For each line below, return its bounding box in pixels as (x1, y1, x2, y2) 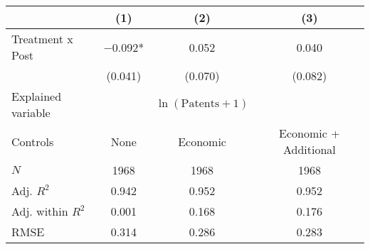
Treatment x (11, 31, 73, 47)
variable (11, 104, 51, 121)
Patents (181, 98, 220, 109)
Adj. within (11, 203, 68, 219)
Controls (11, 133, 54, 150)
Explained (11, 88, 62, 104)
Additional (282, 141, 336, 157)
